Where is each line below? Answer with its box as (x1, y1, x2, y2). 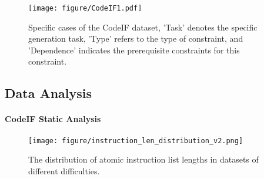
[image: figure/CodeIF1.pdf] (28, 4, 142, 12)
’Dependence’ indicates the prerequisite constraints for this (28, 43, 240, 56)
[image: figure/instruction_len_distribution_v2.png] (28, 136, 243, 145)
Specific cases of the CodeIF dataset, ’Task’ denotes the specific (28, 21, 258, 33)
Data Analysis (5, 84, 92, 102)
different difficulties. (28, 164, 100, 177)
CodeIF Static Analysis (5, 113, 101, 125)
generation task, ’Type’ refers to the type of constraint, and (28, 32, 243, 45)
